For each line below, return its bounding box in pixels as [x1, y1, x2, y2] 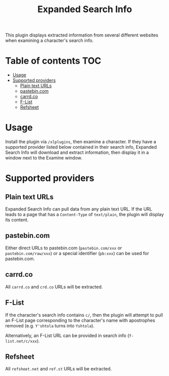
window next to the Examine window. [5, 155, 82, 161]
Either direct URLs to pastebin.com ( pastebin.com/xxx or [5, 244, 122, 251]
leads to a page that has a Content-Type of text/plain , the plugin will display [5, 212, 164, 218]
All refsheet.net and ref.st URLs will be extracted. [5, 366, 112, 372]
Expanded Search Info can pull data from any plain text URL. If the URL [5, 206, 152, 212]
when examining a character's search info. [5, 37, 94, 44]
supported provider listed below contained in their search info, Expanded [5, 144, 157, 150]
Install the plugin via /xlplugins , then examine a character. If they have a [5, 139, 156, 145]
